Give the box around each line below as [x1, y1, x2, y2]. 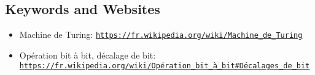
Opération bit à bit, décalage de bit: [19, 48, 156, 61]
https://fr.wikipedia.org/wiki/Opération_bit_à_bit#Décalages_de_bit [19, 62, 310, 71]
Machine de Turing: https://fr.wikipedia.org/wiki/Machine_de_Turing [19, 28, 303, 41]
